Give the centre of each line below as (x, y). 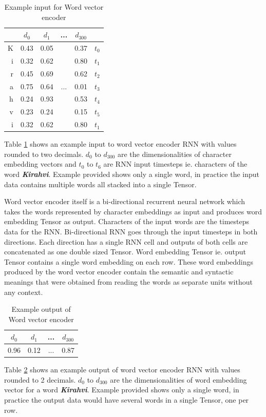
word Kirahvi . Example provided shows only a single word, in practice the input (132, 174)
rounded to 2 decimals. (40, 379)
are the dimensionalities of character (174, 154)
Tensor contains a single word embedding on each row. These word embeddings (129, 261)
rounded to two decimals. (44, 154)
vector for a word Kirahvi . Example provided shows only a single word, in (122, 390)
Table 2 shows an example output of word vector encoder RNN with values (122, 370)
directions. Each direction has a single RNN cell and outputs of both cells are (126, 241)
